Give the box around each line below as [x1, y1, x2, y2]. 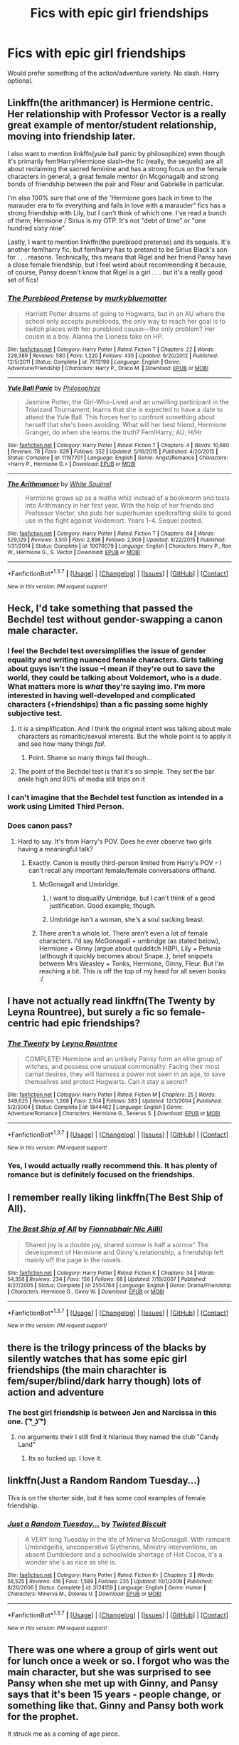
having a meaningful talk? [17, 844, 94, 853]
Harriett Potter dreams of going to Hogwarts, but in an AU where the [24, 309, 225, 318]
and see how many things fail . [17, 740, 106, 748]
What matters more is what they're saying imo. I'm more [7, 682, 206, 692]
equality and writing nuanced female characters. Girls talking [7, 655, 224, 665]
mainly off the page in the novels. [24, 1255, 123, 1264]
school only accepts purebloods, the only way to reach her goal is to [24, 317, 226, 326]
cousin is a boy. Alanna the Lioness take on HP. [24, 332, 164, 341]
